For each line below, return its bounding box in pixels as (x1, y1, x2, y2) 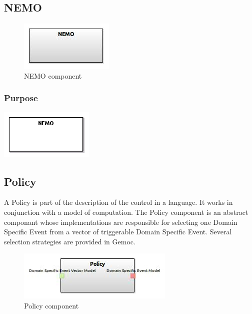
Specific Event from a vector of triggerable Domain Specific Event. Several (4, 226, 232, 237)
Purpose (4, 92, 38, 104)
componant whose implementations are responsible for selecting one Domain (4, 216, 237, 227)
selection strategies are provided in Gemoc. (4, 236, 135, 246)
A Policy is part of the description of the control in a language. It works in (4, 197, 233, 207)
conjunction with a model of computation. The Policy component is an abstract (4, 207, 248, 217)
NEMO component (24, 70, 82, 81)
